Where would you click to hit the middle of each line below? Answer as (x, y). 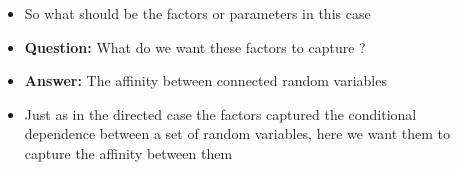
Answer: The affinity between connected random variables (205, 80)
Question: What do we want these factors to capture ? (195, 46)
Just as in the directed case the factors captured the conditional (220, 113)
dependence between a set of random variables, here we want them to (237, 133)
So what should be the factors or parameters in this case (197, 13)
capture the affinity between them (128, 152)
